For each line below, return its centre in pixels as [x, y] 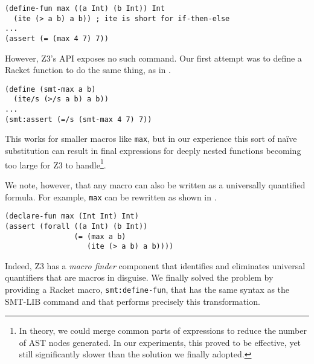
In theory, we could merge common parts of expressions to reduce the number [163, 330]
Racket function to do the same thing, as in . [88, 70]
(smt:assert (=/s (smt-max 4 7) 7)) [78, 119]
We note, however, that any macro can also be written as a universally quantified [155, 184]
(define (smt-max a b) [50, 89]
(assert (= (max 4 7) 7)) [57, 38]
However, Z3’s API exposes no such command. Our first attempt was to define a [153, 58]
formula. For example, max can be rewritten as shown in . [111, 196]
